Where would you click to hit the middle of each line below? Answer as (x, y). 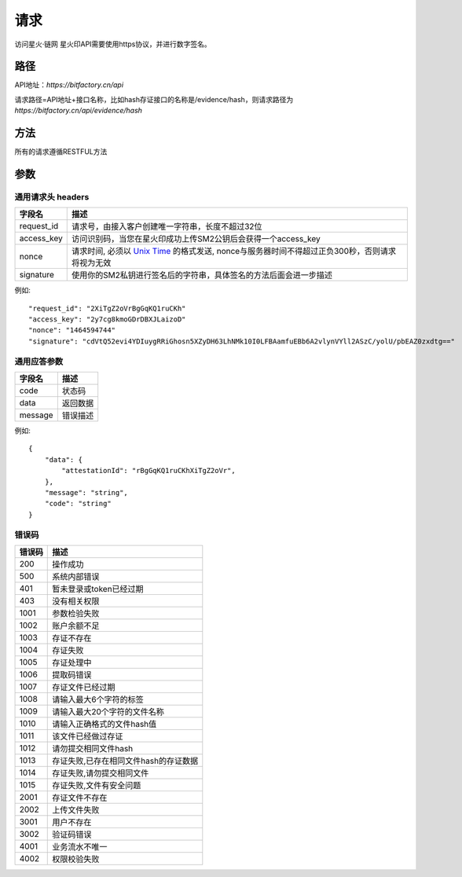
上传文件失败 (76, 809)
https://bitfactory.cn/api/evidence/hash (79, 111)
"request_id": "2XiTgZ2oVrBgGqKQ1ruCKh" (107, 308)
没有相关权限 (76, 601)
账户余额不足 (76, 626)
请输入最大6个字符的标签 (98, 699)
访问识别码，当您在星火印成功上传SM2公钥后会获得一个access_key (196, 239)
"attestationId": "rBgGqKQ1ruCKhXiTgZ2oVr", (148, 471)
